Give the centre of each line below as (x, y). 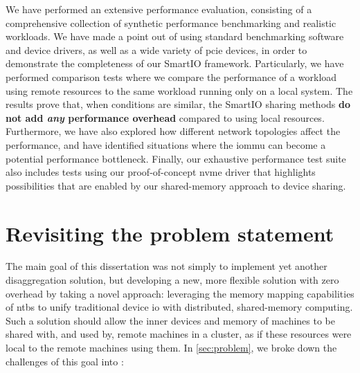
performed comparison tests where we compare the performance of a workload (171, 76)
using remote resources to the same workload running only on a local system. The (179, 90)
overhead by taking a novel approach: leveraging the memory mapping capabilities (180, 293)
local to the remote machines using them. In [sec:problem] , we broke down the (171, 347)
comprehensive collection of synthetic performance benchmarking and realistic (171, 22)
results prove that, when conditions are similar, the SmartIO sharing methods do (178, 104)
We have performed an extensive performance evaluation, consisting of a (159, 9)
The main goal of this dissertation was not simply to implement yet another (166, 266)
